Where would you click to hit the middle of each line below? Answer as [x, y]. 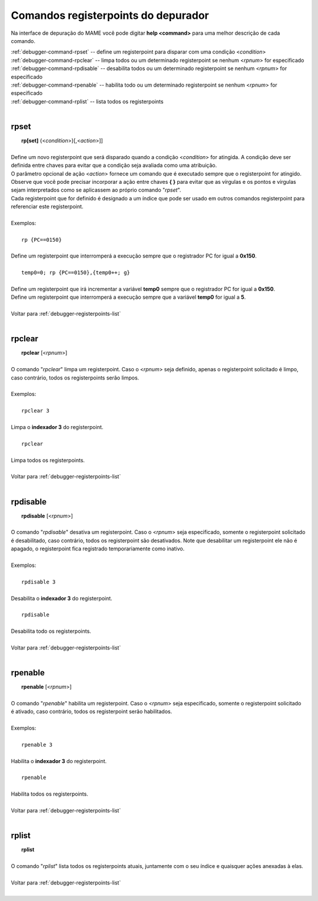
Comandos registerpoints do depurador [110, 15]
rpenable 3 [37, 745]
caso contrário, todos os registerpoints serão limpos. [75, 378]
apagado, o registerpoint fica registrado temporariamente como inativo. [98, 549]
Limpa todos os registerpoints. [48, 460]
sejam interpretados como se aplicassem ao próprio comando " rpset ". [96, 190]
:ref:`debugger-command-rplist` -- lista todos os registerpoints [87, 101]
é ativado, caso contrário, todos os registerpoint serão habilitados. [92, 712]
